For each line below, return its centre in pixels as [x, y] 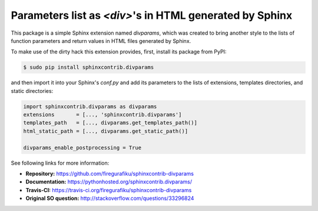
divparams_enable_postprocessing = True [82, 148]
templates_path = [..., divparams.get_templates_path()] [110, 123]
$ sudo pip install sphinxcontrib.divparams [89, 67]
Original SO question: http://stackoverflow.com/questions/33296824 [110, 198]
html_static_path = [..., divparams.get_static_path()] [106, 131]
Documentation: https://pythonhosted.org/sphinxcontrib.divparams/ [109, 182]
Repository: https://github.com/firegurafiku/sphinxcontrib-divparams [110, 174]
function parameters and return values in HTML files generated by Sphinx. [101, 41]
